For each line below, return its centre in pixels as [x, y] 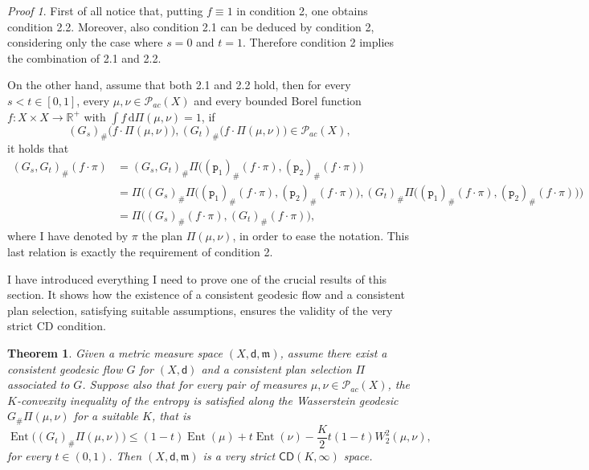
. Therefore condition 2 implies [319, 42]
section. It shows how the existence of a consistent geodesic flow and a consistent [206, 294]
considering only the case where [85, 42]
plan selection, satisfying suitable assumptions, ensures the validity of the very [200, 310]
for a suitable [106, 416]
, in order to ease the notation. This [321, 236]
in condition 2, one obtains [302, 10]
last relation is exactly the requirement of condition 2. [140, 252]
